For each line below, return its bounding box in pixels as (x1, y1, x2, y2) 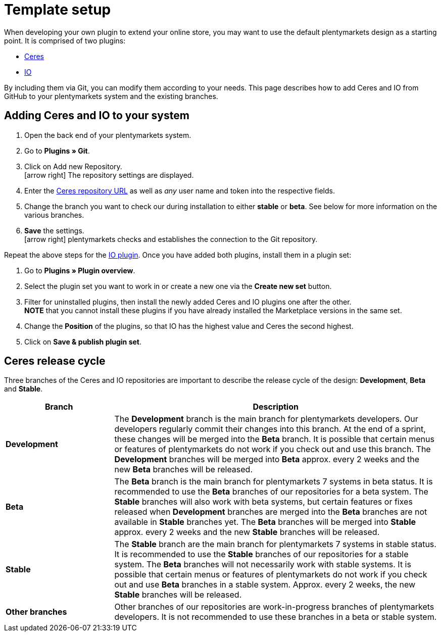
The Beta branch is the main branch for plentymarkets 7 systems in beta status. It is (114, 476, 433, 487)
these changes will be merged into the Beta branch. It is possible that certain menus (114, 434, 434, 445)
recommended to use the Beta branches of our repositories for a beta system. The (114, 486, 428, 497)
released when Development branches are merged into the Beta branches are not (114, 507, 427, 517)
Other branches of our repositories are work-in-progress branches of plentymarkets (114, 602, 434, 612)
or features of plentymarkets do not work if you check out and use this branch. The (114, 444, 431, 455)
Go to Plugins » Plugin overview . (24, 266, 135, 275)
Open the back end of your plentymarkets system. (24, 130, 191, 139)
